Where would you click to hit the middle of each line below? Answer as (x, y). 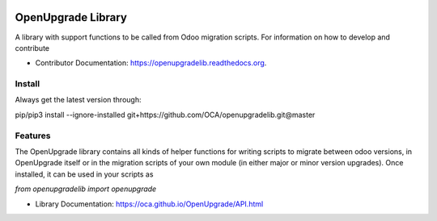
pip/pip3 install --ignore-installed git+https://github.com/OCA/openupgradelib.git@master (165, 115)
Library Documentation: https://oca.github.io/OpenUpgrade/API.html (149, 204)
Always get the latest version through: (78, 100)
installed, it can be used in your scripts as (84, 174)
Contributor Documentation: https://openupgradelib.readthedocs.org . (151, 63)
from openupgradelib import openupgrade (86, 189)
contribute (32, 48)
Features (33, 136)
